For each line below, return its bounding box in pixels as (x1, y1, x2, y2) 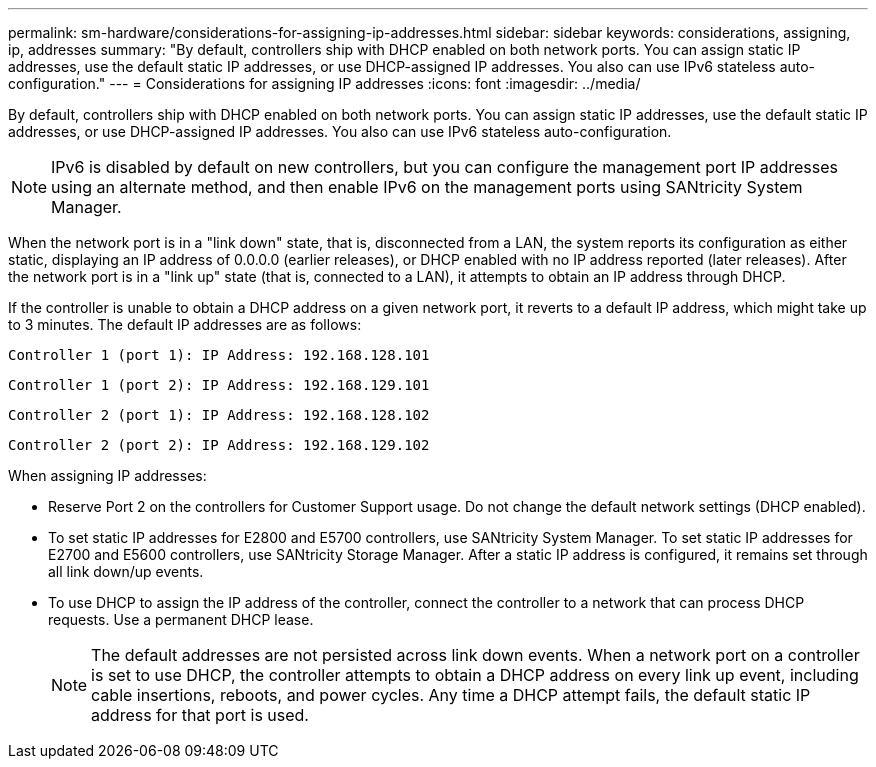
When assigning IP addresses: (8, 467, 207, 484)
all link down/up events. (48, 563, 204, 580)
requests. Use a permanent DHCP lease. (48, 611, 314, 628)
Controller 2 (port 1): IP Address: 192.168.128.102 (8, 407, 430, 423)
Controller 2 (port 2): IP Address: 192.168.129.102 (8, 437, 430, 453)
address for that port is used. (91, 705, 309, 725)
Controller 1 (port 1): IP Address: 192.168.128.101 (8, 347, 430, 363)
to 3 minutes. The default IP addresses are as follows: (8, 316, 362, 333)
